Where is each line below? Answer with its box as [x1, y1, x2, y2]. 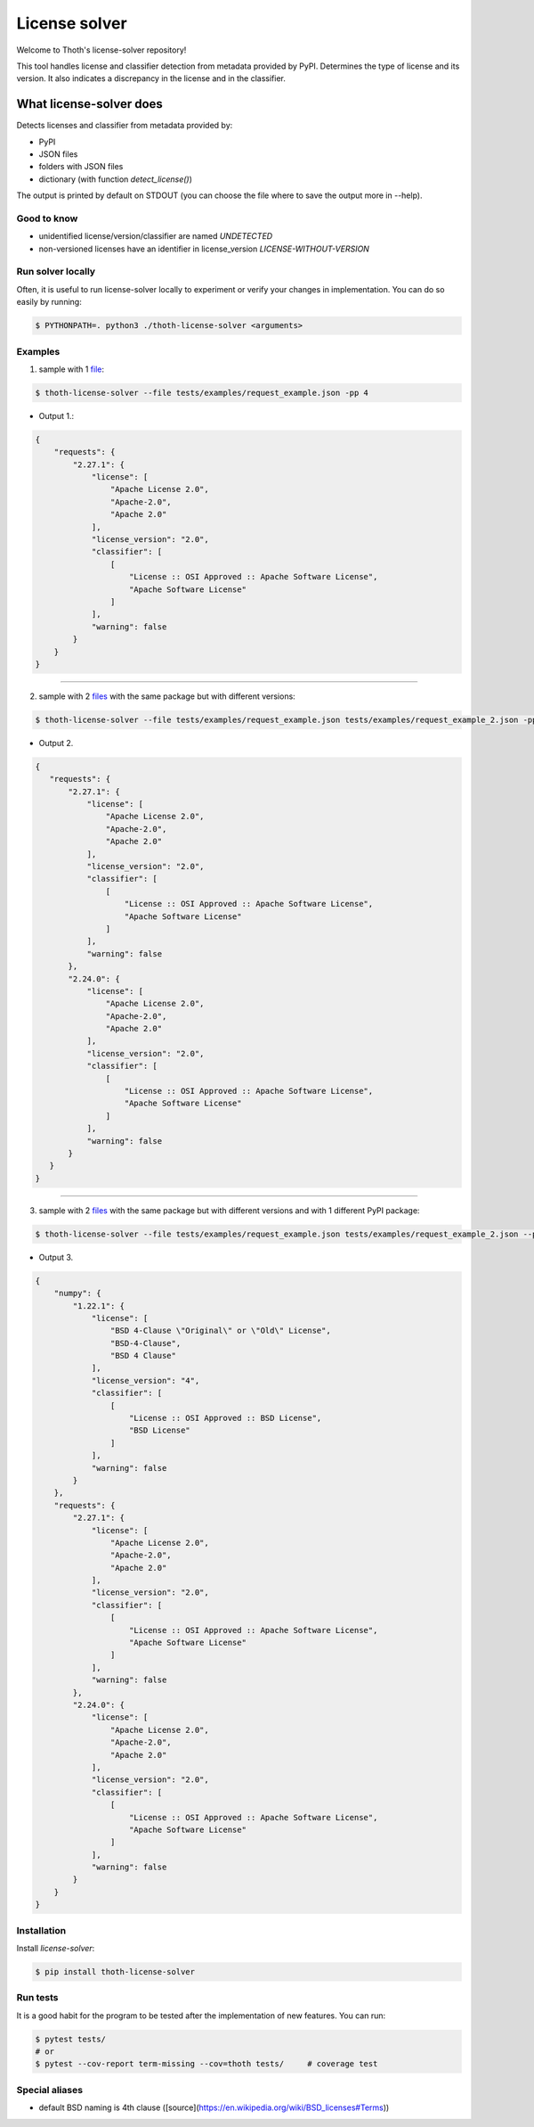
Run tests [16, 1991, 59, 2004]
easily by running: [16, 297, 82, 308]
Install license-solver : [16, 1942, 95, 1953]
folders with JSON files [38, 161, 124, 172]
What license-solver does [16, 96, 164, 111]
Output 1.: [38, 410, 75, 421]
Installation [16, 1924, 67, 1936]
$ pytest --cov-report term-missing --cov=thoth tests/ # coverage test [35, 2059, 378, 2069]
